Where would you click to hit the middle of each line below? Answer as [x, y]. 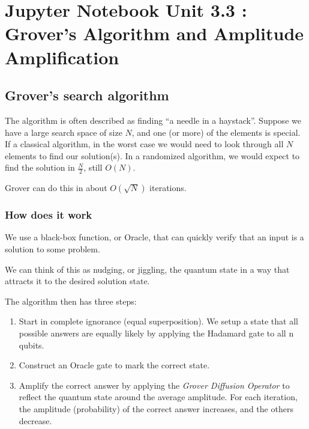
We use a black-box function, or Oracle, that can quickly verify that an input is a [154, 237]
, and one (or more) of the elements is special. [216, 132]
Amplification [62, 57]
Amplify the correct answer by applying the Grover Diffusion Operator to [154, 385]
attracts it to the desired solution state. [77, 281]
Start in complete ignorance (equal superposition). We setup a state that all [158, 321]
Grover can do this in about [56, 188]
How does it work [49, 215]
